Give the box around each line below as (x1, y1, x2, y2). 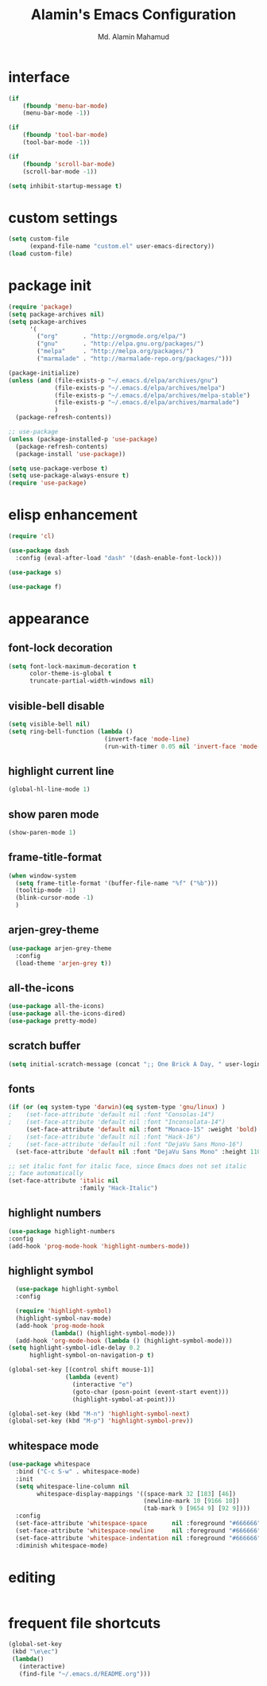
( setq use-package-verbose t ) (8, 464, 109, 473)
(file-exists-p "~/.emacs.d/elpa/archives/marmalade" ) (54, 399, 240, 407)
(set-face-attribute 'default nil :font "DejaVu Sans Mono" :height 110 (15, 1147, 261, 1155)
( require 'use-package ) (8, 479, 87, 487)
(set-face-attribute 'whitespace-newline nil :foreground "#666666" (15, 1526, 261, 1535)
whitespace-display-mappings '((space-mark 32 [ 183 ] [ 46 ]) (37, 1489, 237, 1497)
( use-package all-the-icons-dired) (8, 1010, 126, 1018)
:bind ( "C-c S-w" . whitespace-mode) (15, 1467, 141, 1475)
